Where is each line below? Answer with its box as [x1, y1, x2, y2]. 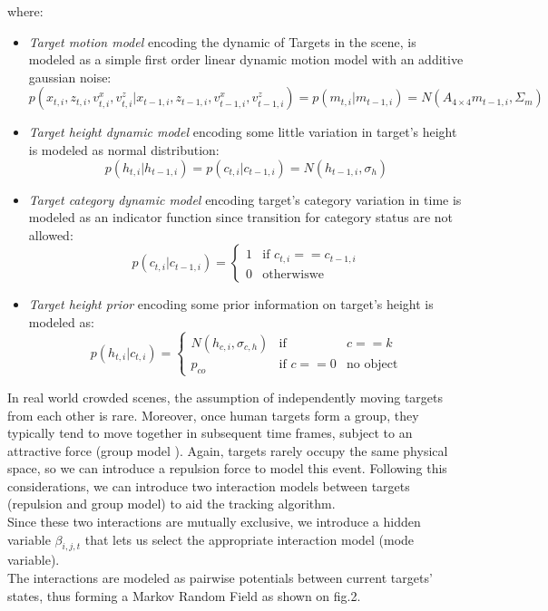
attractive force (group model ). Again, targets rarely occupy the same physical [7, 441, 448, 460]
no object [346, 357, 398, 371]
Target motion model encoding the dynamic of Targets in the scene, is [28, 32, 416, 51]
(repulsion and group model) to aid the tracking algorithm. [7, 494, 336, 513]
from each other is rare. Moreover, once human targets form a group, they [7, 405, 419, 424]
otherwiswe [262, 267, 325, 281]
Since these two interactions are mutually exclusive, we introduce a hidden [7, 512, 421, 531]
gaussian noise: [28, 67, 112, 86]
